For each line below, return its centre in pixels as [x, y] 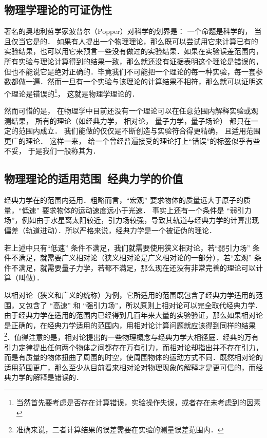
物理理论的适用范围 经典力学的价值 [94, 178]
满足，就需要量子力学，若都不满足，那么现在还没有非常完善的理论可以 [137, 267]
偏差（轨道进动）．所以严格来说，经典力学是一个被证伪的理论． [110, 230]
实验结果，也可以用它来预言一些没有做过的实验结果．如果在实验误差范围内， [133, 51]
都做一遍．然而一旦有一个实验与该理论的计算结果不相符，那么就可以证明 [133, 81]
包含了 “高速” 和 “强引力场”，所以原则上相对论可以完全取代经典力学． [144, 305]
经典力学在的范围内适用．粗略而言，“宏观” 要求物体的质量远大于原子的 [124, 200]
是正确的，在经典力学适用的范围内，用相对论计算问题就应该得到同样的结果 [130, 325]
